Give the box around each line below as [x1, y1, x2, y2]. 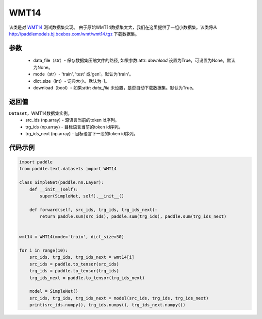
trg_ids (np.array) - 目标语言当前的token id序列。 [25, 124, 123, 130]
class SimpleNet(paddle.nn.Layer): [19, 180, 104, 185]
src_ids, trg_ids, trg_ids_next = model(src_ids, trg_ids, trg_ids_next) [29, 295, 209, 301]
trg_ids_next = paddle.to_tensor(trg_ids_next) [29, 275, 145, 281]
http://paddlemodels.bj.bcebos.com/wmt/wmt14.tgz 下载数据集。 [9, 31, 140, 36]
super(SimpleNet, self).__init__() [39, 193, 125, 199]
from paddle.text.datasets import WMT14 [19, 166, 116, 172]
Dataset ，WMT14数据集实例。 [9, 110, 72, 116]
